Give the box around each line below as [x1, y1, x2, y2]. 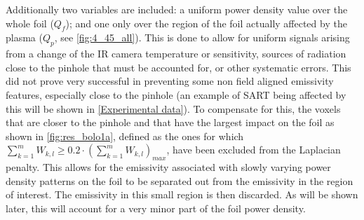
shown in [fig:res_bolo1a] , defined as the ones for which [6, 128, 244, 143]
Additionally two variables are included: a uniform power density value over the [6, 2, 348, 16]
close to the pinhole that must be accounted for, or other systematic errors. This [6, 60, 351, 74]
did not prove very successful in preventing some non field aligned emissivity [6, 74, 334, 88]
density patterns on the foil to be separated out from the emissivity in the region [6, 173, 353, 188]
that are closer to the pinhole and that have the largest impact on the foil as [6, 115, 335, 130]
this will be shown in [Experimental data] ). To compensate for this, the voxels [6, 101, 341, 116]
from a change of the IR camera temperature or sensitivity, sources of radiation [6, 46, 346, 61]
